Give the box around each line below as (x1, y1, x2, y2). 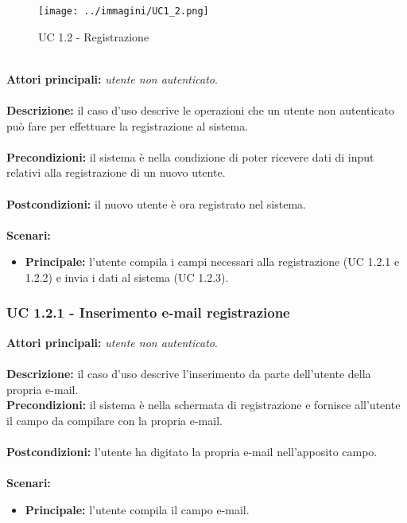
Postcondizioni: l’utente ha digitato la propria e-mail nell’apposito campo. (6, 443, 378, 459)
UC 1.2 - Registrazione (38, 28, 149, 45)
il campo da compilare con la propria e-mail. (6, 412, 223, 428)
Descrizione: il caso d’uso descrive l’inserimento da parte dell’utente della (6, 365, 371, 381)
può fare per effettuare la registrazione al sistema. (6, 117, 249, 134)
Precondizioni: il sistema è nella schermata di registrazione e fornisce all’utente (6, 396, 401, 413)
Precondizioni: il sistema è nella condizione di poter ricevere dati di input (6, 148, 374, 165)
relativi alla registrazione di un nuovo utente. (6, 164, 226, 181)
